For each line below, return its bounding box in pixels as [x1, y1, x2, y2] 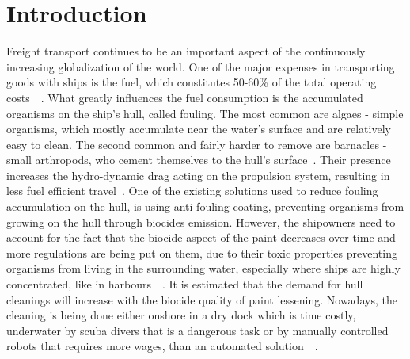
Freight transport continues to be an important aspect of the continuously [6, 43, 366, 59]
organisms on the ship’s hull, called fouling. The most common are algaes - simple [6, 105, 404, 121]
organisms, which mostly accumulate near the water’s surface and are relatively [6, 120, 391, 137]
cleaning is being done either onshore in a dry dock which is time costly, [6, 307, 356, 323]
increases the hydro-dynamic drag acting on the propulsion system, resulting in [6, 166, 390, 183]
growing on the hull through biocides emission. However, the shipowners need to [6, 213, 396, 230]
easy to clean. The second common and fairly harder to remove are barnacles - [6, 136, 387, 152]
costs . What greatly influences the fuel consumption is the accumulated [6, 89, 363, 105]
